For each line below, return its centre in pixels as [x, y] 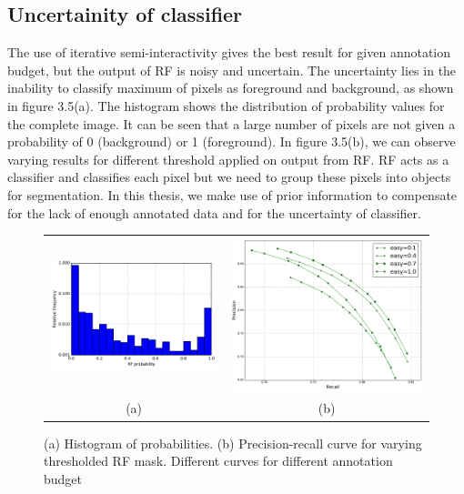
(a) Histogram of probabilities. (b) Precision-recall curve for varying [233, 443]
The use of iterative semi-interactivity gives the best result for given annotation [229, 52]
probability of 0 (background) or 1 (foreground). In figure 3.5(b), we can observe [232, 141]
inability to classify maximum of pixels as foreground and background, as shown [231, 88]
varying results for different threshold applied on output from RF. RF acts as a [228, 159]
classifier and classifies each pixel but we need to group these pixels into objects [229, 177]
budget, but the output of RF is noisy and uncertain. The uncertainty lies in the [232, 70]
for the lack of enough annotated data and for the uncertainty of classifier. [214, 212]
